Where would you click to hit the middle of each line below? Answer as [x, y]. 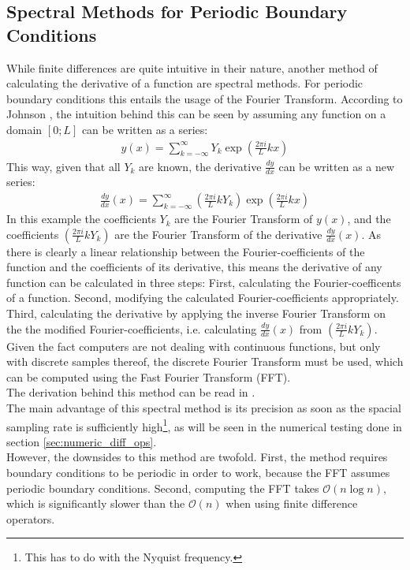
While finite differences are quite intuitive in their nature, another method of [192, 67]
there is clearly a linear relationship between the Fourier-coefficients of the [186, 251]
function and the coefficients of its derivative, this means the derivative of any [194, 267]
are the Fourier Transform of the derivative [218, 234]
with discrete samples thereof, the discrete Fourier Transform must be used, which [205, 361]
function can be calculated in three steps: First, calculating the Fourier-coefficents [204, 282]
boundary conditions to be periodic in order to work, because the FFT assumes [198, 473]
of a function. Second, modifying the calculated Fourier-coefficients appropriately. [203, 298]
